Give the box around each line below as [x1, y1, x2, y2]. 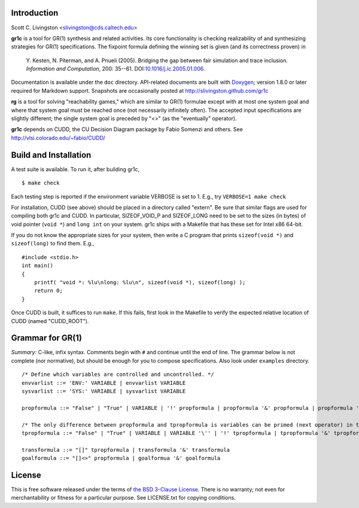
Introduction [11, 8, 59, 18]
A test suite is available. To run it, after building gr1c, [11, 165, 140, 173]
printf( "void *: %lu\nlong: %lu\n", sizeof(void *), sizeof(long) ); [34, 279, 246, 286]
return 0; [34, 287, 63, 294]
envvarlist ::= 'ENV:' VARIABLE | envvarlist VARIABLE [22, 379, 186, 386]
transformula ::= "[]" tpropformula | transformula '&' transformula [22, 446, 230, 453]
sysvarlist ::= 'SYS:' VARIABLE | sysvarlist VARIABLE [22, 388, 186, 395]
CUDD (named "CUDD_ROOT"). [11, 317, 89, 324]
